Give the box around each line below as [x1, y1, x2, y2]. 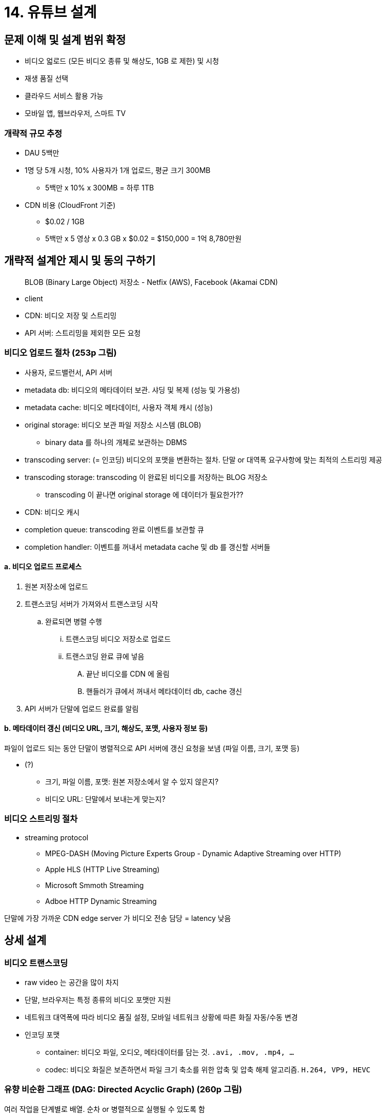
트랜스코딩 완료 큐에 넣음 [66, 651, 145, 661]
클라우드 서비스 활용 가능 [25, 91, 104, 101]
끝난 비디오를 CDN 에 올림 [86, 669, 170, 678]
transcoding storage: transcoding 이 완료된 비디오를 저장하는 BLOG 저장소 [25, 472, 268, 482]
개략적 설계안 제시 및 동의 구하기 [4, 254, 156, 267]
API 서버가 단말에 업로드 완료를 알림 [25, 704, 139, 713]
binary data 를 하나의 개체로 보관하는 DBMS [45, 437, 187, 447]
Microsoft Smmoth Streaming [45, 880, 144, 890]
